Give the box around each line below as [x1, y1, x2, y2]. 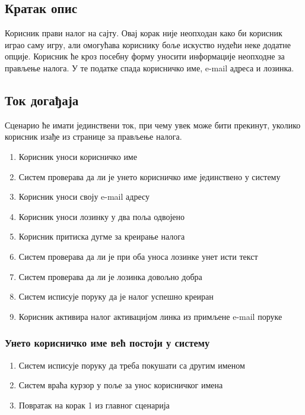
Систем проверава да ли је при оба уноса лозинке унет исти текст [18, 250, 258, 262]
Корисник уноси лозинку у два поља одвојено [18, 210, 185, 222]
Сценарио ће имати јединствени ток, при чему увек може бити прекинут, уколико [5, 118, 301, 131]
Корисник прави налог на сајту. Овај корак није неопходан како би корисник [5, 27, 282, 39]
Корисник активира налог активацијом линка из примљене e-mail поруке [18, 310, 282, 322]
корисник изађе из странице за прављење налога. [5, 130, 182, 143]
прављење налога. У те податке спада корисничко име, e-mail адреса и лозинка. [5, 61, 294, 74]
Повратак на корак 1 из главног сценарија [18, 398, 170, 411]
